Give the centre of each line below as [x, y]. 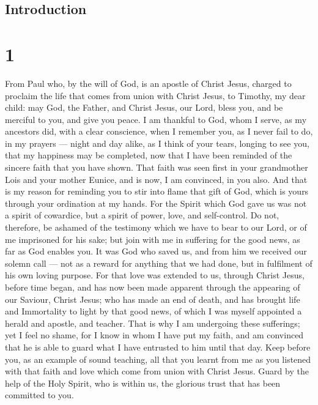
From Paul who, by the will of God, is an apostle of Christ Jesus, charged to [148, 83]
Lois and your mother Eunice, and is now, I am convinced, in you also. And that [156, 179]
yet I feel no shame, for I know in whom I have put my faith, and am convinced [154, 335]
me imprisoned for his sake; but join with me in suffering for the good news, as [153, 239]
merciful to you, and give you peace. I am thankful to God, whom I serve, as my [156, 119]
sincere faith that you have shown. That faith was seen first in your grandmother [157, 167]
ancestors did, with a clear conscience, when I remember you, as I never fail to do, [159, 131]
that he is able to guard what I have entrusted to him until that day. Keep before [158, 347]
